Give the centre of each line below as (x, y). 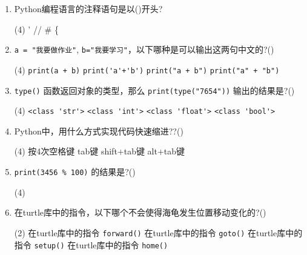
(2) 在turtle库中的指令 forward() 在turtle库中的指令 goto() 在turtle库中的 (158, 232)
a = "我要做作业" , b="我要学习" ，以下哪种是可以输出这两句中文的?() (144, 49)
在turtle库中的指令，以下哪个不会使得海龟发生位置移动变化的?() (140, 212)
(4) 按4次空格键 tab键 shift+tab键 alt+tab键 (100, 151)
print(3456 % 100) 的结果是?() (75, 171)
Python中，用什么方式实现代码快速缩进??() (99, 131)
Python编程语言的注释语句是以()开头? (88, 8)
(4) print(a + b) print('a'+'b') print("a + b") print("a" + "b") (147, 69)
